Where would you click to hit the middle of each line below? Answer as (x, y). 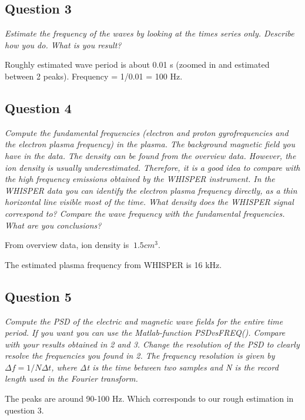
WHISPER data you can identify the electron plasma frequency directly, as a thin (151, 190)
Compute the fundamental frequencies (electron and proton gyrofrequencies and (147, 132)
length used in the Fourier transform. (71, 378)
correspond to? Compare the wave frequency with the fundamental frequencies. (145, 213)
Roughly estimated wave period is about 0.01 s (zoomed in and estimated (137, 65)
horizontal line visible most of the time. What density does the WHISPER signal (149, 202)
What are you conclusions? (53, 225)
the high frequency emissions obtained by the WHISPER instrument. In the (140, 179)
